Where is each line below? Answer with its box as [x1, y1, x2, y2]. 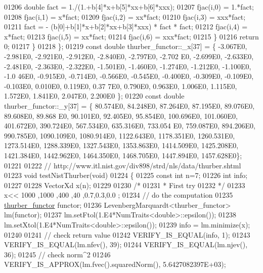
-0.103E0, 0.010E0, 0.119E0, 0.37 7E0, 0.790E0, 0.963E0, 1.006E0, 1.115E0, [4, 80, 237, 91]
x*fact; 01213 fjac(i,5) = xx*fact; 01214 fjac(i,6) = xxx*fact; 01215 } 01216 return [4, 31, 259, 41]
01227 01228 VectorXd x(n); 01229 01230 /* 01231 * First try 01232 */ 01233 [4, 179, 245, 190]
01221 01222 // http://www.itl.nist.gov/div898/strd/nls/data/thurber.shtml [4, 160, 241, 170]
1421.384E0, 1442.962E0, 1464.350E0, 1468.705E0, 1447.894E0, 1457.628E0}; [4, 150, 242, 160]
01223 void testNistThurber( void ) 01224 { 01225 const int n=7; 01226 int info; [4, 170, 248, 180]
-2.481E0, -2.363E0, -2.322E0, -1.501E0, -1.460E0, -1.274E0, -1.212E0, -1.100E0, [4, 61, 251, 71]
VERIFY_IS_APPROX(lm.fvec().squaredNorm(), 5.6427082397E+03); [4, 259, 226, 269]
